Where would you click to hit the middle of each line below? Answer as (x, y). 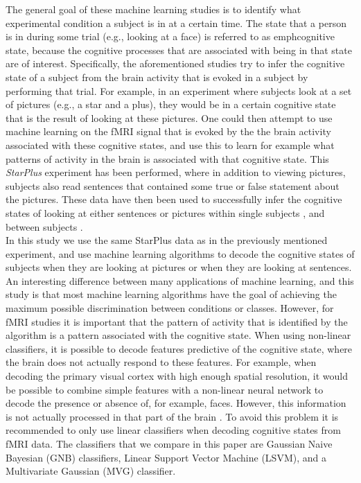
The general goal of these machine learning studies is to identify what (153, 9)
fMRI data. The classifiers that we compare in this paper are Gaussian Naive (169, 444)
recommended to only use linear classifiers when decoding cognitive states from (173, 430)
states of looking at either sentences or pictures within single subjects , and (165, 212)
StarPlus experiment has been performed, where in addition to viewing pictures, (176, 172)
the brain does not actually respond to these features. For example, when (161, 362)
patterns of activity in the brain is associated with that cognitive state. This (167, 158)
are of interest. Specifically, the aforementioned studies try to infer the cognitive (175, 63)
